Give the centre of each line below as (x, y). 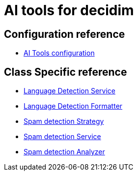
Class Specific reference (66, 72)
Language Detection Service (69, 91)
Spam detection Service (62, 137)
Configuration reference (65, 34)
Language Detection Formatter (73, 106)
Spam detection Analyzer (64, 152)
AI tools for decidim (69, 10)
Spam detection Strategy (64, 121)
